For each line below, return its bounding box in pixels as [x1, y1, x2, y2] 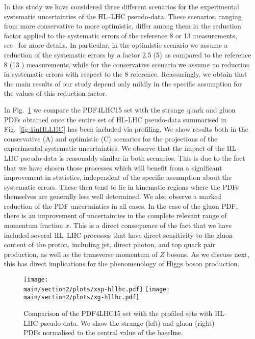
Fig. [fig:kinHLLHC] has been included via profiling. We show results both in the [4, 124, 249, 134]
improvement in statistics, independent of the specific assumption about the [4, 172, 232, 182]
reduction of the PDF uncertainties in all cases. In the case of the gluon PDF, [4, 200, 238, 211]
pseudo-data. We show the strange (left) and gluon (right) [40, 317, 215, 328]
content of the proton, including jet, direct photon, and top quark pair [4, 239, 216, 250]
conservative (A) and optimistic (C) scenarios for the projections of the [4, 133, 218, 143]
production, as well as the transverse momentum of [4, 249, 158, 259]
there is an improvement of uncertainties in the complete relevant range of [4, 210, 227, 221]
